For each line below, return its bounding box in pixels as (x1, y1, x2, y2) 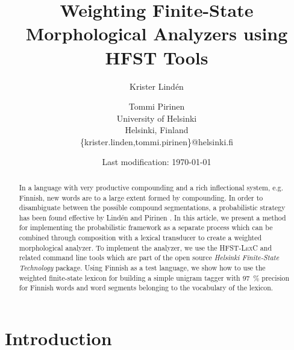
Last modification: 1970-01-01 (102, 155, 211, 168)
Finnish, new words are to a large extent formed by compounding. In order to (19, 192, 263, 202)
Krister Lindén (130, 80, 184, 92)
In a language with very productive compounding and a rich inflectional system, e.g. (19, 182, 284, 192)
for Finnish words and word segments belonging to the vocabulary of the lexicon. (19, 283, 274, 293)
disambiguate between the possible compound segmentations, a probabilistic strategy (19, 202, 286, 213)
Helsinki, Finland (125, 123, 189, 136)
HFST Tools (105, 45, 208, 69)
